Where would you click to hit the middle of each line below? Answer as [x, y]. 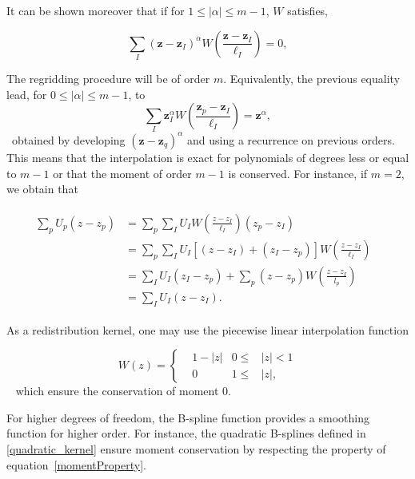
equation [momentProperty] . [76, 464]
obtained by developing [68, 139]
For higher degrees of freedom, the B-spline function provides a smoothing [188, 417]
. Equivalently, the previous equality [312, 78]
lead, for [27, 94]
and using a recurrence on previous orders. [291, 139]
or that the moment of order [122, 173]
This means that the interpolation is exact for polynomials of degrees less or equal [208, 157]
